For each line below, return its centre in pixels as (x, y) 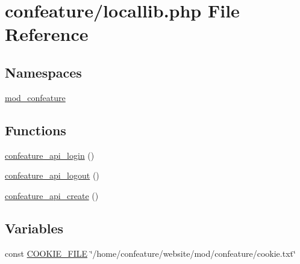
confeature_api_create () (52, 195)
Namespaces (43, 72)
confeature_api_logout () (52, 175)
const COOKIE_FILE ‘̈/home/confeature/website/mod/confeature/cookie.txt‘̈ (150, 253)
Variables (34, 228)
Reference (47, 34)
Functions (36, 130)
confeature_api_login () (50, 155)
